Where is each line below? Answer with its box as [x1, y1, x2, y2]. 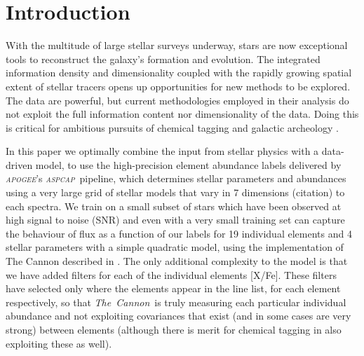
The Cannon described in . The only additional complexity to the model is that [6, 254, 348, 268]
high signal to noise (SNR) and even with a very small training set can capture [6, 212, 345, 227]
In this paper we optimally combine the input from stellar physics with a [6, 144, 319, 158]
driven [6, 157, 33, 172]
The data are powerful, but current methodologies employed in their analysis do [6, 93, 349, 107]
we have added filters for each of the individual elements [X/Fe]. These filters [6, 267, 337, 282]
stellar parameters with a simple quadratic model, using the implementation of [6, 240, 344, 254]
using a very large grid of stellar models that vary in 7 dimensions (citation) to [6, 185, 345, 200]
